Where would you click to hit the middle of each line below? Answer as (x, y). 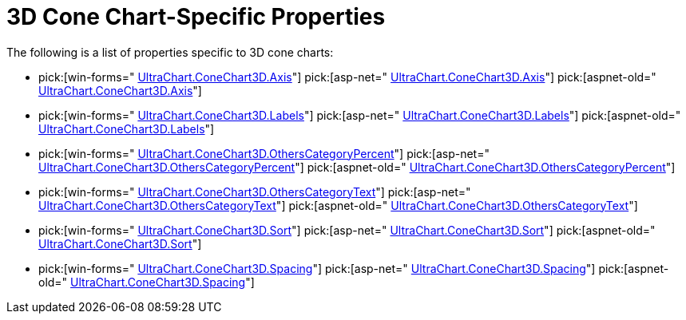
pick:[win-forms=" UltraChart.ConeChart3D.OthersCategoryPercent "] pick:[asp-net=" (264, 153)
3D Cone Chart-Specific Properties (196, 17)
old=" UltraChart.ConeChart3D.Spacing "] (147, 282)
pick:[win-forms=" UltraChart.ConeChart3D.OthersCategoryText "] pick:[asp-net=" (255, 192)
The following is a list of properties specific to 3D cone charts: (170, 52)
